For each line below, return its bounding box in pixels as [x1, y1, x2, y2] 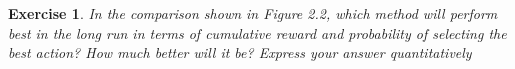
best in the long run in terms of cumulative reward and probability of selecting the [8, 22, 507, 43]
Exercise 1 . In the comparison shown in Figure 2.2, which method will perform [8, 3, 498, 23]
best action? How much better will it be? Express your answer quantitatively [8, 42, 472, 63]
